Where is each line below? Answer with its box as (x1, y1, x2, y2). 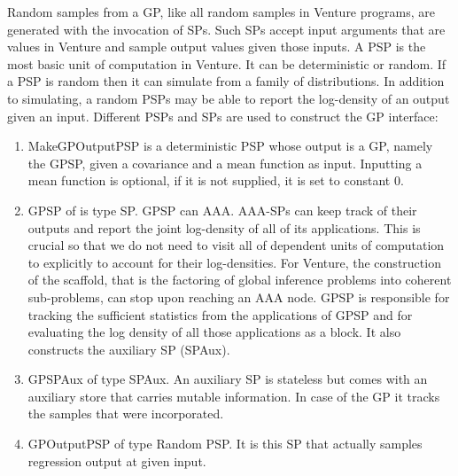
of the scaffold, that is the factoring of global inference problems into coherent (27, 270, 452, 289)
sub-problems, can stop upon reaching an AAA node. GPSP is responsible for (27, 287, 450, 306)
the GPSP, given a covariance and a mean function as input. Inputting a (27, 153, 423, 172)
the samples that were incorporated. (27, 404, 224, 423)
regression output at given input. (27, 451, 206, 470)
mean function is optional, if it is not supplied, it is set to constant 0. (27, 171, 404, 190)
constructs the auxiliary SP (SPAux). (27, 339, 230, 358)
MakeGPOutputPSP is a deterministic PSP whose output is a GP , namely (27, 137, 433, 155)
